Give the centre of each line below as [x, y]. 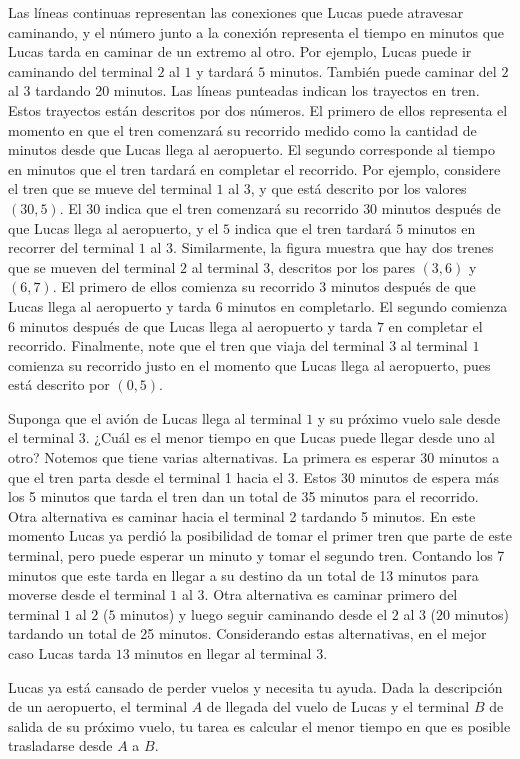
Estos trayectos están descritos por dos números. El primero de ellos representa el [258, 109]
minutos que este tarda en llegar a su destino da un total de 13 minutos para [243, 574]
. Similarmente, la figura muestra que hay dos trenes [333, 247]
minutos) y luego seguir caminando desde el [254, 613]
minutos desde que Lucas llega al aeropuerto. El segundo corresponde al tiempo [252, 149]
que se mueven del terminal [92, 266]
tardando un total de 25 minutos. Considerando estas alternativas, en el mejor [247, 633]
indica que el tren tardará [313, 227]
